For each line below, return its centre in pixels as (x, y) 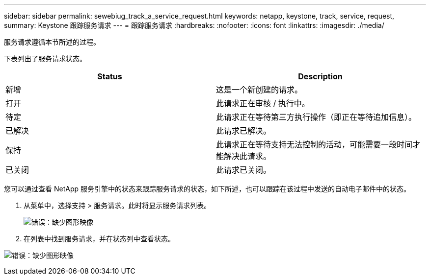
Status (110, 76)
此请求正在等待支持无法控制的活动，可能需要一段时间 (314, 144)
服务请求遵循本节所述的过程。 (52, 42)
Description (320, 76)
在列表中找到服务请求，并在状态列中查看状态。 (99, 239)
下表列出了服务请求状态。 (45, 58)
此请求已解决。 (244, 131)
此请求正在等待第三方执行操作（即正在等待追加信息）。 (316, 117)
